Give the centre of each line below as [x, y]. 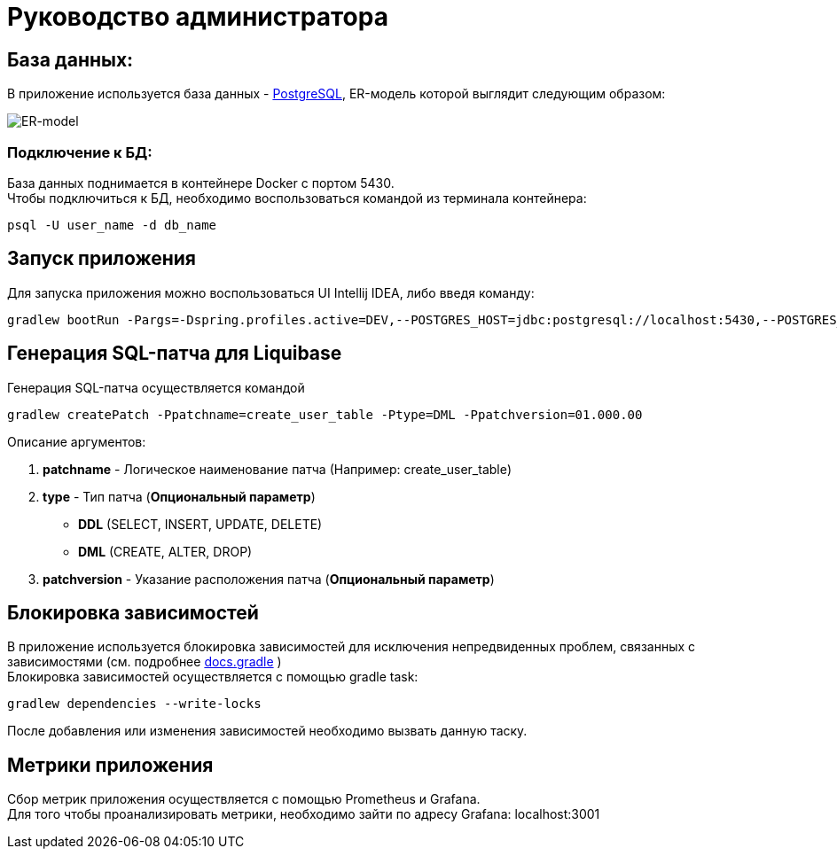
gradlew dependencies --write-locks [134, 704]
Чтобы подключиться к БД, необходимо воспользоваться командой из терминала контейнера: [297, 198]
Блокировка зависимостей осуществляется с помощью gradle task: [213, 677]
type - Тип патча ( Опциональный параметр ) [179, 496]
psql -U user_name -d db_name [112, 225]
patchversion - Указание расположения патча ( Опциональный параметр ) [269, 579]
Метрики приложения [110, 765]
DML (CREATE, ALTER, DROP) [165, 551]
